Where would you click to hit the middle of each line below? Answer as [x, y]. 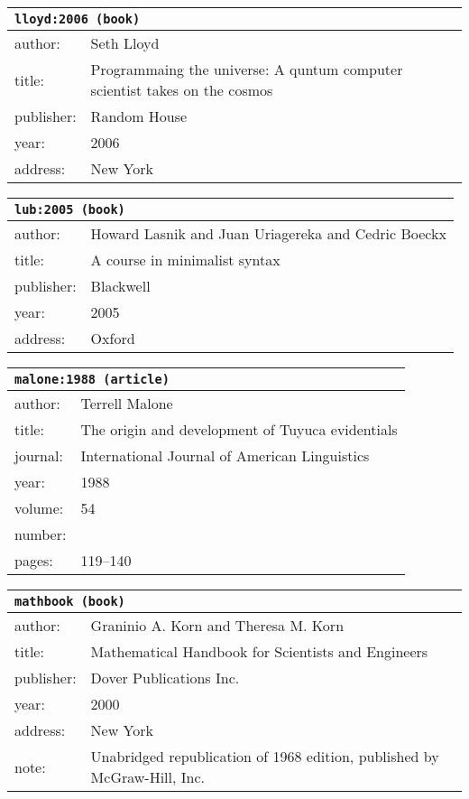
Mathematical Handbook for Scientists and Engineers [259, 651]
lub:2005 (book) [70, 209]
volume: [39, 508]
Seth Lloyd [125, 43]
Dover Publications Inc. [165, 678]
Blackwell [120, 286]
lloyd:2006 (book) [78, 19]
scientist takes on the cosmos [182, 90]
